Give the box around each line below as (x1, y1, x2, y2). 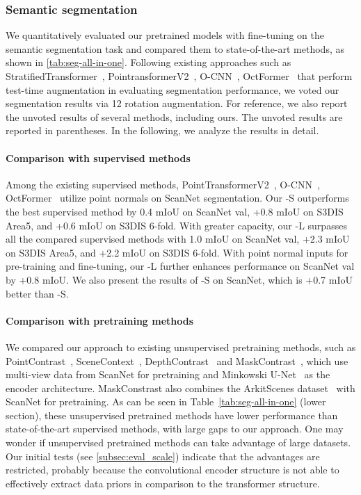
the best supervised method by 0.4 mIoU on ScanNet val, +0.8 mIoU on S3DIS (6, 204, 344, 218)
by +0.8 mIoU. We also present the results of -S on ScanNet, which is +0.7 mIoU (6, 272, 353, 286)
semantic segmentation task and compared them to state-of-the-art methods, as (6, 41, 344, 56)
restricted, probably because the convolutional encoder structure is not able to (6, 462, 339, 477)
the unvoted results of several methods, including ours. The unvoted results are (6, 109, 343, 124)
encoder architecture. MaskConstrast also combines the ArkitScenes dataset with (6, 380, 355, 395)
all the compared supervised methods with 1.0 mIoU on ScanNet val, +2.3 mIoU (6, 232, 350, 246)
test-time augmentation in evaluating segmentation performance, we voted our (6, 82, 339, 97)
